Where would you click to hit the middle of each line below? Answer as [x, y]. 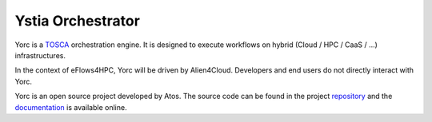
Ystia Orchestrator [77, 21]
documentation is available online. [71, 107]
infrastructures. [40, 55]
